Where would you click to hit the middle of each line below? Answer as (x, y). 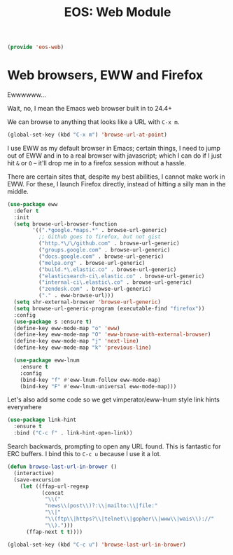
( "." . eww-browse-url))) (76, 296)
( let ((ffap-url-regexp (55, 486)
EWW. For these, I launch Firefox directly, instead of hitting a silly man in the (116, 184)
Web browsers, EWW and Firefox (105, 75)
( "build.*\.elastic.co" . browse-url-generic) (107, 269)
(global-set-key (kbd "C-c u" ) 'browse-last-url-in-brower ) (97, 544)
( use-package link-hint (42, 420)
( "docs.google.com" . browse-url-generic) (101, 256)
